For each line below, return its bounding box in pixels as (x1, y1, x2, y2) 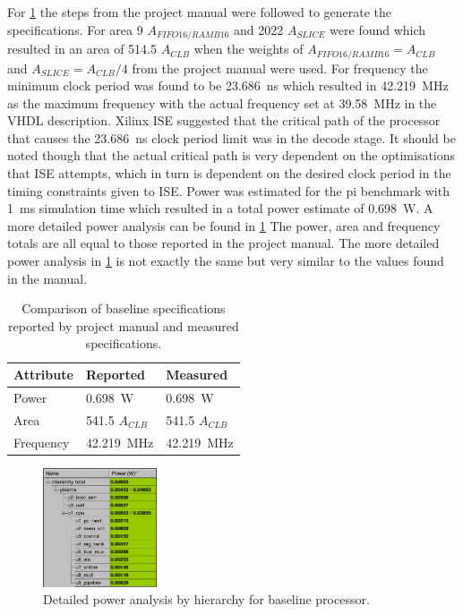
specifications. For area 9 (7, 20, 143, 38)
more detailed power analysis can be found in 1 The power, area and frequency (7, 216, 441, 235)
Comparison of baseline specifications (21, 299, 226, 318)
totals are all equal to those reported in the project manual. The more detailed (7, 234, 440, 252)
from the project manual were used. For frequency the (132, 58, 428, 77)
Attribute (13, 365, 73, 383)
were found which (330, 20, 426, 38)
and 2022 (233, 20, 284, 38)
